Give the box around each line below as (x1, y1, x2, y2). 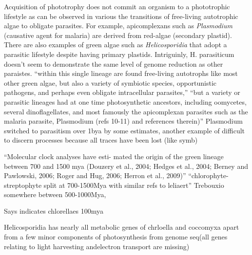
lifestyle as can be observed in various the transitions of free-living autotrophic (4, 11, 238, 21)
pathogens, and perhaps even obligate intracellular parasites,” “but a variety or (4, 87, 240, 97)
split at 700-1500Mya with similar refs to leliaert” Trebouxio (43, 180, 224, 190)
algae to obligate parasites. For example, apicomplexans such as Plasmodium (4, 20, 233, 31)
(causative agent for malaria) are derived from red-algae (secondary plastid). (4, 30, 232, 40)
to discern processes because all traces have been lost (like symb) (4, 135, 198, 145)
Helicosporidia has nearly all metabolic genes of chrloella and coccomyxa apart (4, 222, 239, 232)
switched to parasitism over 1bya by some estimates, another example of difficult (4, 125, 245, 135)
